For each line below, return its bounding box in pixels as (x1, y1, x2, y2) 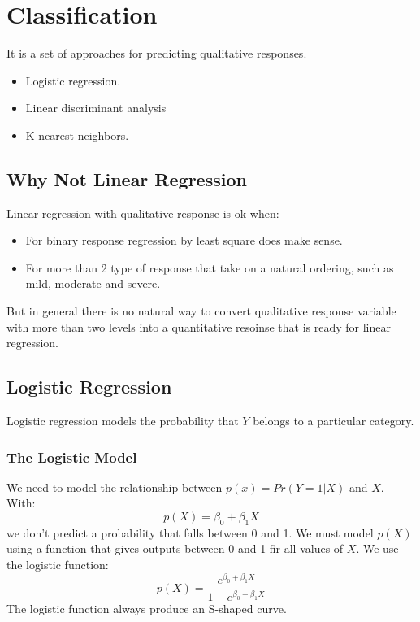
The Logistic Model (6, 446, 137, 467)
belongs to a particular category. (253, 412, 414, 429)
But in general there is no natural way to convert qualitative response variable (6, 302, 396, 320)
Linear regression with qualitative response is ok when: (6, 204, 279, 221)
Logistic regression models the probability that (6, 412, 239, 429)
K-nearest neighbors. (25, 126, 129, 143)
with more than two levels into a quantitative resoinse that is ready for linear (6, 318, 391, 335)
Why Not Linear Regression (6, 166, 247, 191)
